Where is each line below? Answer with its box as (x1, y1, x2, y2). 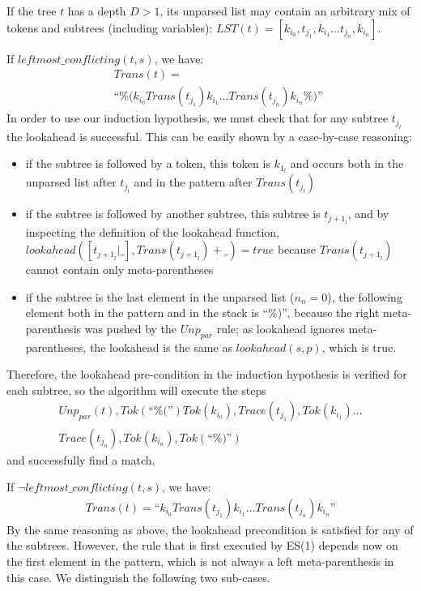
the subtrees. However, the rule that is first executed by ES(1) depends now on (6, 537, 398, 554)
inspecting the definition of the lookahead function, (25, 223, 279, 240)
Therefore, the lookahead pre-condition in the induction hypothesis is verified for (6, 366, 407, 383)
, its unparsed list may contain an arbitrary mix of (159, 2, 410, 19)
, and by (347, 205, 389, 222)
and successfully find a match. (6, 451, 155, 468)
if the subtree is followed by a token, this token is (25, 155, 270, 172)
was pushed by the (84, 319, 177, 336)
